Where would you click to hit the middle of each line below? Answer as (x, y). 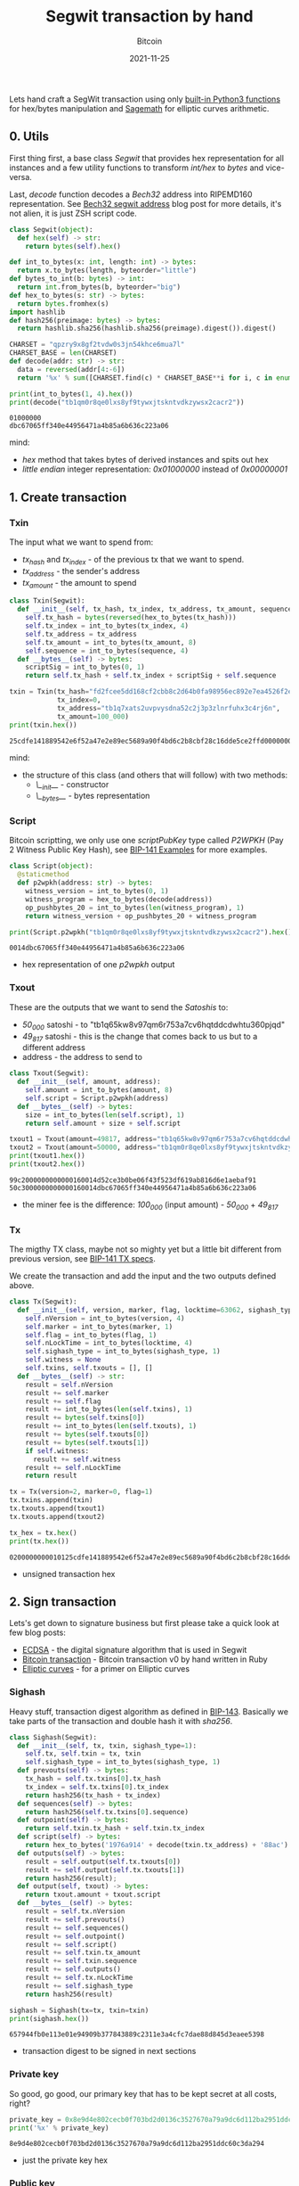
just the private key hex (65, 2160)
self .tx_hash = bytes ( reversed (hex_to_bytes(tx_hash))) (131, 618)
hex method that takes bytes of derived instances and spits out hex (145, 460)
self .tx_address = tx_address (81, 634)
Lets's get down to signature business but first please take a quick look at (144, 1623)
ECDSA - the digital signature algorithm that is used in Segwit (134, 1650)
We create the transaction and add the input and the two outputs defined (143, 1276)
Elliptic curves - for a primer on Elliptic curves (105, 1669)
